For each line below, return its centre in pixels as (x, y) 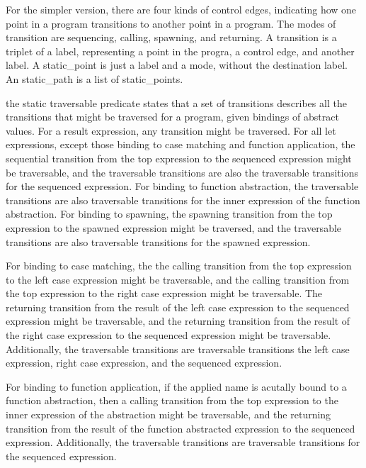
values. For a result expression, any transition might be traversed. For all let (171, 130)
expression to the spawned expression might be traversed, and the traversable (174, 227)
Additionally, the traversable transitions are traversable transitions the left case (178, 349)
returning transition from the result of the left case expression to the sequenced (178, 307)
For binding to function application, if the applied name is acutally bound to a (176, 386)
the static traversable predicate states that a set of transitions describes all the (176, 102)
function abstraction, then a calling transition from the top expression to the (172, 400)
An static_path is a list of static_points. (95, 78)
